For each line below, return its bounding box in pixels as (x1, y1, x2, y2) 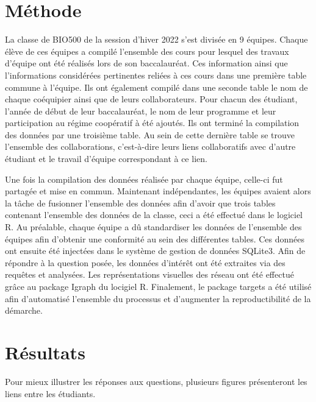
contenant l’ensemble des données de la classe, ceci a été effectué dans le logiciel (5, 208, 303, 221)
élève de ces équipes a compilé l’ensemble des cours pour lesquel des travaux (5, 44, 289, 57)
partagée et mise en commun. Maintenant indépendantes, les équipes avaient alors (5, 185, 311, 197)
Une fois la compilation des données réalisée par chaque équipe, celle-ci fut (5, 172, 283, 185)
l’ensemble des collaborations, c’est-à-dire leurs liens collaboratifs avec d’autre (5, 140, 296, 153)
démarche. (5, 304, 43, 317)
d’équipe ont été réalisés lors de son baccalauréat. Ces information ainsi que (5, 57, 288, 69)
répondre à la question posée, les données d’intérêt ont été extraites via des (5, 256, 285, 269)
